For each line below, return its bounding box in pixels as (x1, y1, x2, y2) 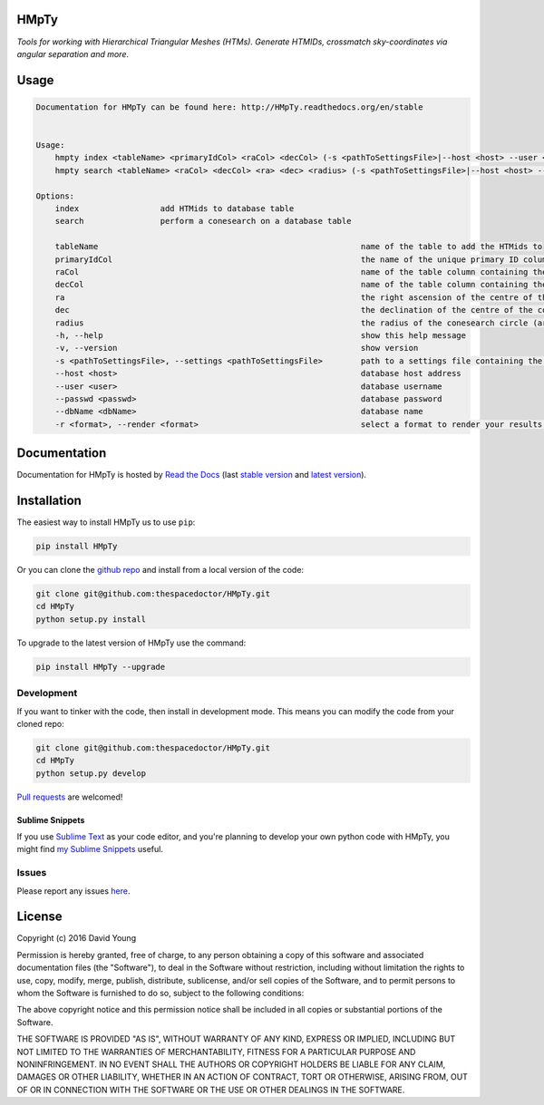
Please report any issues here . (16, 885, 131, 897)
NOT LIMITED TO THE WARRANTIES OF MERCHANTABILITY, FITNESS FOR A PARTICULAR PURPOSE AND (16, 1046, 416, 1057)
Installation (16, 492, 82, 508)
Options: (35, 190, 75, 201)
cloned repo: (16, 718, 64, 729)
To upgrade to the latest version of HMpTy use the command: (16, 637, 247, 648)
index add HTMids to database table (54, 204, 295, 214)
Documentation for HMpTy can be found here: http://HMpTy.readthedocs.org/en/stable (35, 102, 423, 112)
